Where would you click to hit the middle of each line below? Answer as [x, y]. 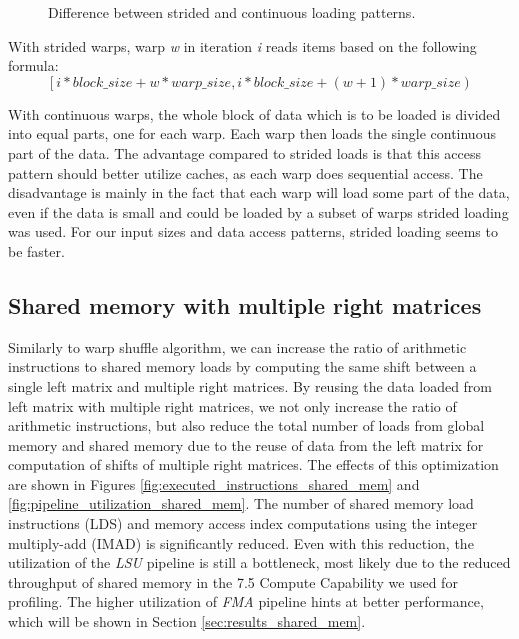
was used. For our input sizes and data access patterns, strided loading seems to [253, 231]
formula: [33, 65]
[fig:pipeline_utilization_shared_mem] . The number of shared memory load [241, 503]
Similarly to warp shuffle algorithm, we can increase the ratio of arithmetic [237, 346]
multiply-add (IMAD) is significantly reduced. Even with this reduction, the [241, 542]
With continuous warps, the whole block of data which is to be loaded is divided [254, 113]
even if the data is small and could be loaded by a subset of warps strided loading [258, 211]
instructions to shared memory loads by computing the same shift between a [242, 366]
